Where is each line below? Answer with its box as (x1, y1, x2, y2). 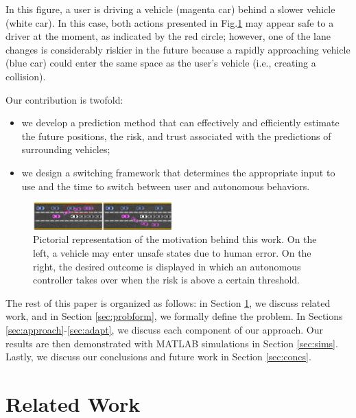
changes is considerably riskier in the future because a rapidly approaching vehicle (5, 42, 351, 56)
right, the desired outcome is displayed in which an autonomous (33, 259, 301, 273)
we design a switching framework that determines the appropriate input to (21, 165, 335, 179)
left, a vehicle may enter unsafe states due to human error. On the (33, 246, 311, 260)
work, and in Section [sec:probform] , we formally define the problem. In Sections (5, 309, 343, 323)
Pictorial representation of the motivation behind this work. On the (33, 232, 317, 246)
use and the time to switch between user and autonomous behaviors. (21, 178, 310, 193)
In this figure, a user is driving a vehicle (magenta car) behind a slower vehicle (5, 2, 335, 16)
